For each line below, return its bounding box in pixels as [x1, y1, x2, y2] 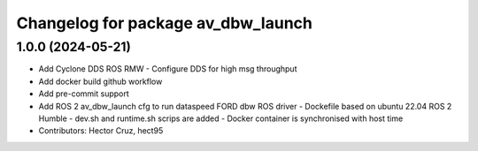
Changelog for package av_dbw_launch [16, 13, 313, 33]
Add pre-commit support [38, 88, 130, 99]
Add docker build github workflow [38, 76, 163, 87]
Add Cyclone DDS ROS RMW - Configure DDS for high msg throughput [38, 64, 297, 74]
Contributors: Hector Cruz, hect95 [38, 125, 164, 136]
